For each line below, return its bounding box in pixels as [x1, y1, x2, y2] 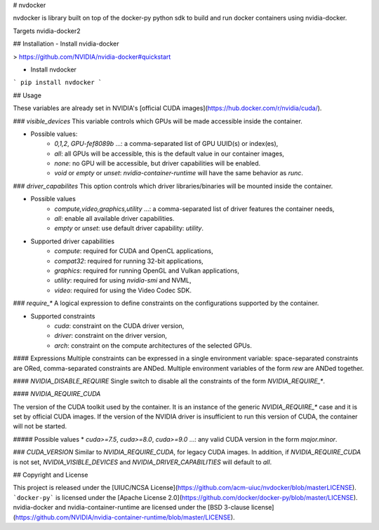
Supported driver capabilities [30, 237, 115, 245]
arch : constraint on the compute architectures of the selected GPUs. [54, 341, 252, 350]
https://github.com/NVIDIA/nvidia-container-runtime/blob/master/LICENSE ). [15, 512, 235, 522]
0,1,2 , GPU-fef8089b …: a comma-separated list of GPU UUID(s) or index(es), [54, 140, 279, 148]
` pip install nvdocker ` [13, 79, 102, 87]
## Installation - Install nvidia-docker [13, 39, 119, 48]
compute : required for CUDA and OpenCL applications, [54, 247, 213, 255]
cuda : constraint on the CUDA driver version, [54, 321, 185, 329]
